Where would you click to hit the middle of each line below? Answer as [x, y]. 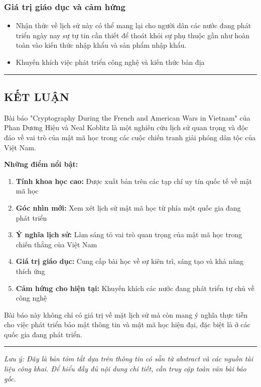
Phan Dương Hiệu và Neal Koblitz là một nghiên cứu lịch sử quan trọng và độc [126, 127]
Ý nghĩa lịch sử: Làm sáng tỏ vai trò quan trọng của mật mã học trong [129, 234]
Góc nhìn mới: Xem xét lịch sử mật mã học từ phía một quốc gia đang [128, 207]
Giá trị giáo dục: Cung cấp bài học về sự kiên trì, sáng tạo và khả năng [130, 261]
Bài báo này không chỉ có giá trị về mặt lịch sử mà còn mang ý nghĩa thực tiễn [126, 314]
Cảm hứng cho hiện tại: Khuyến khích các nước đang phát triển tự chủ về [135, 288]
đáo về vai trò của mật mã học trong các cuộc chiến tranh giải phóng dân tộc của [130, 137]
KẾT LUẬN [37, 96]
